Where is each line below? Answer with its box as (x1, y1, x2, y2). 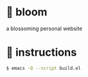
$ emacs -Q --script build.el (6, 65, 81, 71)
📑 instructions (6, 46, 77, 59)
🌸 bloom (6, 5, 48, 19)
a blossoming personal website (6, 25, 83, 32)
